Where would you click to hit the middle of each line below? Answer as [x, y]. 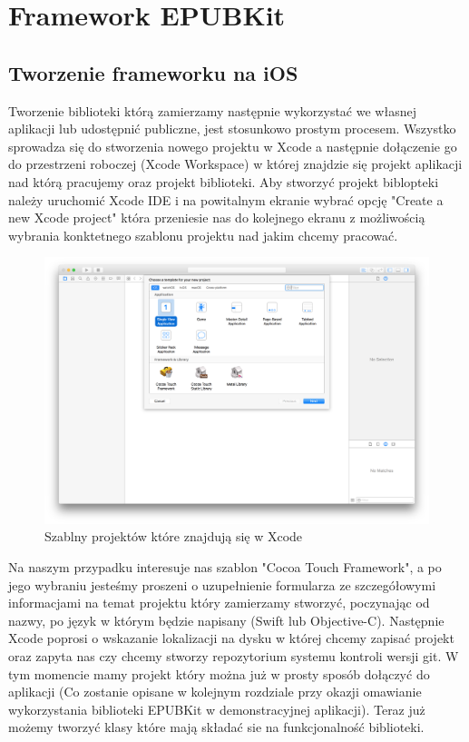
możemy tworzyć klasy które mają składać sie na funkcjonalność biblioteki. [216, 727]
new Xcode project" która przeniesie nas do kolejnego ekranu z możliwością [217, 218]
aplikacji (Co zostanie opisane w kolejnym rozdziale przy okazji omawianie [215, 692]
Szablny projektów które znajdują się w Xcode [174, 536]
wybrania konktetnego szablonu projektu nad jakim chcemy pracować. [203, 235]
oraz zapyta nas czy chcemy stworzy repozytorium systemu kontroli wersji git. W [234, 656]
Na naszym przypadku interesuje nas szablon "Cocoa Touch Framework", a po [225, 567]
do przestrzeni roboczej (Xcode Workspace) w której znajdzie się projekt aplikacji [235, 164]
